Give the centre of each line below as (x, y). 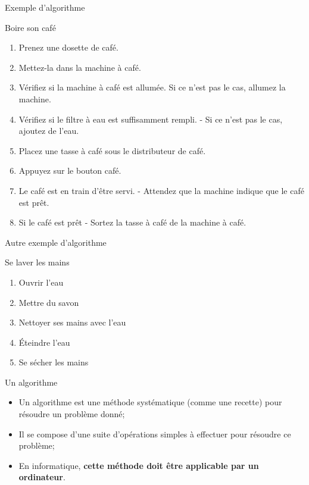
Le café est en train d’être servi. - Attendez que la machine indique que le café (161, 190)
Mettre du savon (49, 302)
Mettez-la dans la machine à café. (80, 67)
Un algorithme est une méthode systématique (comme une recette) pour (150, 402)
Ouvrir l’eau (41, 282)
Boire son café (30, 27)
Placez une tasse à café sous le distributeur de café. (112, 150)
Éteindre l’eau (44, 342)
